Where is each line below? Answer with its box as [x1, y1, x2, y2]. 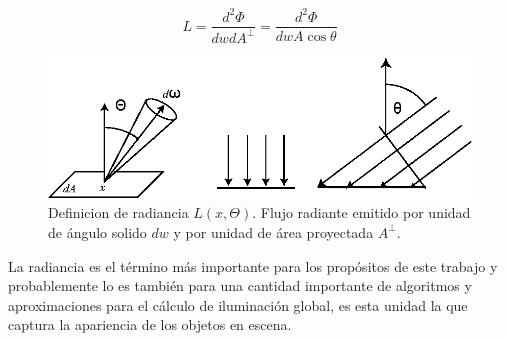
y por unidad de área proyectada [173, 221, 374, 242]
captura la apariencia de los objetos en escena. [8, 314, 292, 335]
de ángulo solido [48, 221, 147, 242]
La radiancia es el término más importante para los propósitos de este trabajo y [8, 255, 498, 276]
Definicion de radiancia [48, 202, 189, 223]
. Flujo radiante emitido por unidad [252, 202, 471, 223]
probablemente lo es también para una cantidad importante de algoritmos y [8, 275, 472, 296]
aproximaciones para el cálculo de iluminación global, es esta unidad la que [8, 294, 468, 315]
